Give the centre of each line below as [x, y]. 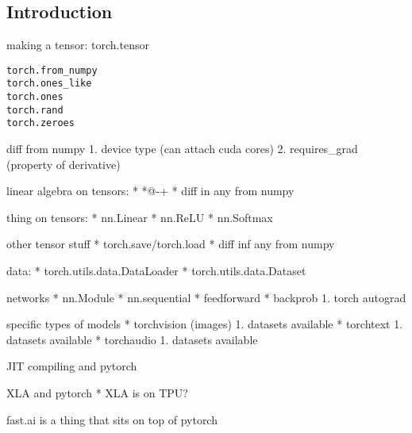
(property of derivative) [64, 164]
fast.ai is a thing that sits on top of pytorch [112, 419]
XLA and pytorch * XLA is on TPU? [97, 393]
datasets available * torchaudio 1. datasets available [132, 339]
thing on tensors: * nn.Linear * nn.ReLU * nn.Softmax [140, 217]
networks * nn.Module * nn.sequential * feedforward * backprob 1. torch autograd [206, 297]
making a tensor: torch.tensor [78, 45]
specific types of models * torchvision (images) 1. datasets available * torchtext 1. [205, 324]
